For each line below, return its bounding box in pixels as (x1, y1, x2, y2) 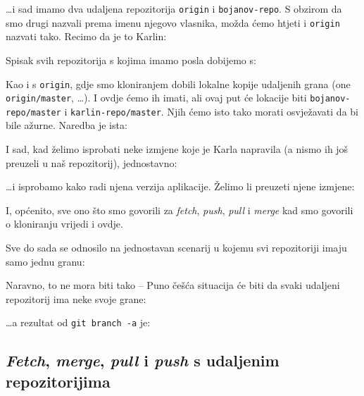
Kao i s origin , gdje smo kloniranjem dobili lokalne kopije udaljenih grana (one (6, 76, 351, 91)
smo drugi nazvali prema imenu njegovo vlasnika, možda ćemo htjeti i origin (6, 15, 340, 30)
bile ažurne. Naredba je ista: (6, 118, 127, 132)
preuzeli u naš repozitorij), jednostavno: (6, 155, 177, 170)
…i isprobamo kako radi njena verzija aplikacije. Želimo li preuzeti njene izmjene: (6, 179, 355, 194)
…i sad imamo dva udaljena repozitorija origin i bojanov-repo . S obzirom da (6, 1, 342, 16)
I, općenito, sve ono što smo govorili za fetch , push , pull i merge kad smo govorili (6, 202, 353, 217)
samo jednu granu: (6, 254, 85, 268)
